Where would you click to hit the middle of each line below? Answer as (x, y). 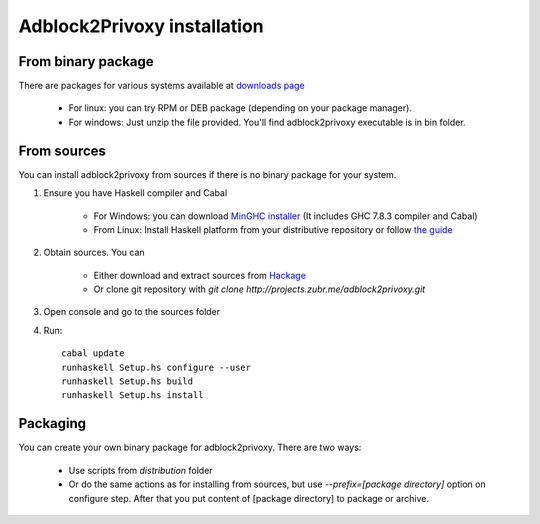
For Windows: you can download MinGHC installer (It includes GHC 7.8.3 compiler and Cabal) (286, 216)
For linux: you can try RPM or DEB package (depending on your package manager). (240, 108)
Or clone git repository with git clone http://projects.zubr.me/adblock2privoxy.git (259, 289)
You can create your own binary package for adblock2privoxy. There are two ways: (190, 447)
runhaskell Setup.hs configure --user (156, 367)
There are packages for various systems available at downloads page (161, 86)
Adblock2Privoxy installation (141, 26)
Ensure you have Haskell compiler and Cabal (135, 193)
